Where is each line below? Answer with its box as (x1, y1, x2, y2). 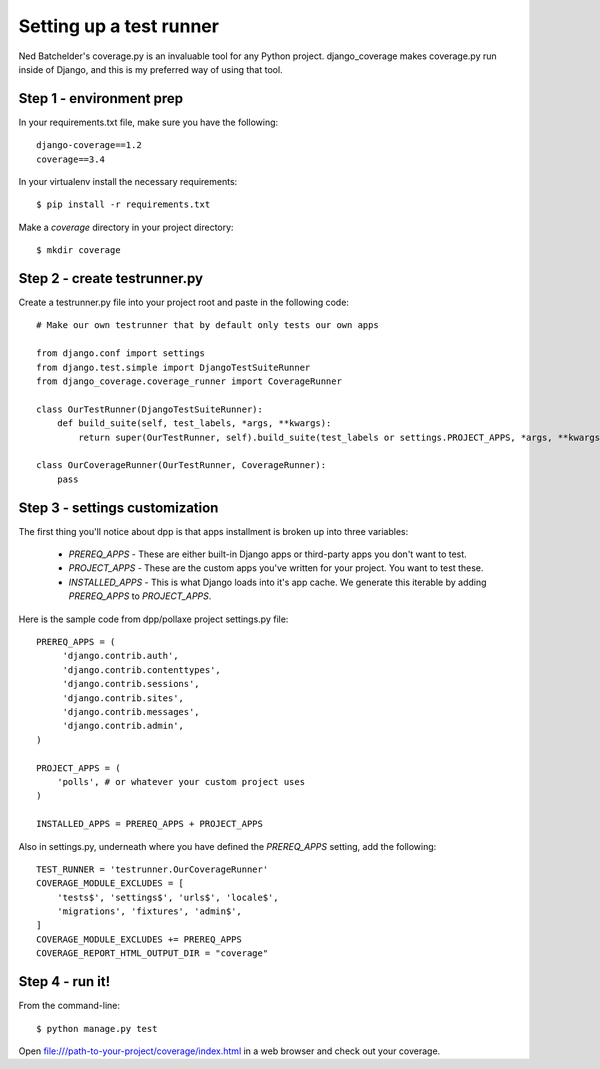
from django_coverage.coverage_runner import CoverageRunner (36, 376, 342, 387)
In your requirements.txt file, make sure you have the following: (18, 116, 279, 128)
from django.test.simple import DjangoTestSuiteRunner (36, 361, 311, 373)
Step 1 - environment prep (18, 90, 184, 107)
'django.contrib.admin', (62, 720, 185, 732)
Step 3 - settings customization (18, 499, 219, 516)
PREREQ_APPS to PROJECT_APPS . (68, 590, 212, 602)
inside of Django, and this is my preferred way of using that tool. (18, 63, 284, 75)
